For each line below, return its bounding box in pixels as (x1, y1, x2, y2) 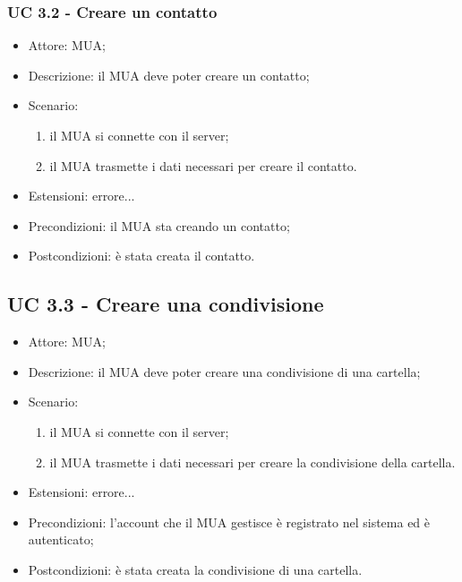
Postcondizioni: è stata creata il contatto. (28, 246, 255, 265)
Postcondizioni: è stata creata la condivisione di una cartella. (28, 560, 363, 578)
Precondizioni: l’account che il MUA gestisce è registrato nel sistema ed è (28, 512, 431, 531)
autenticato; (28, 530, 94, 549)
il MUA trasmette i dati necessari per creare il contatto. (49, 156, 357, 175)
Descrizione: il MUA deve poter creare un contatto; (28, 65, 310, 84)
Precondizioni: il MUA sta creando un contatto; (28, 216, 290, 235)
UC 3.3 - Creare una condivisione (7, 290, 324, 318)
